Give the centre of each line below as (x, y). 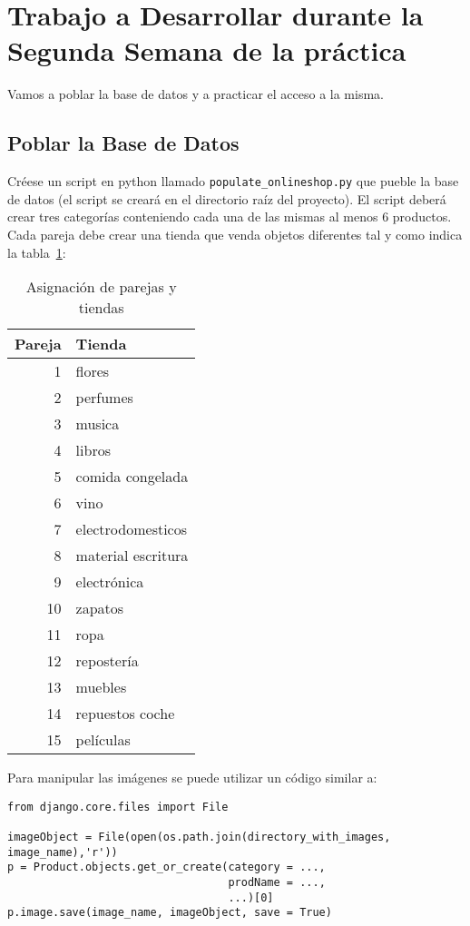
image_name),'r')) (63, 852)
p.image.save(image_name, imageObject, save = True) (170, 913)
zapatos (100, 608)
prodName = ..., (277, 883)
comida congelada (132, 477)
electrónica (110, 582)
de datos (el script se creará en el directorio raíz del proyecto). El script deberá (227, 198)
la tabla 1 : (37, 252)
